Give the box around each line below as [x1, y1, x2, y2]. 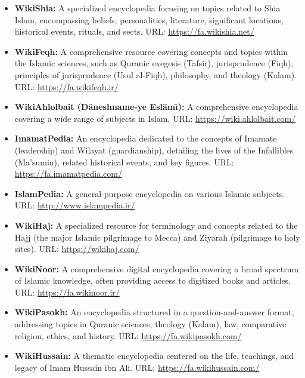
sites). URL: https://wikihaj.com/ [14, 242, 139, 255]
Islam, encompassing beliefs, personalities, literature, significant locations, [14, 13, 284, 26]
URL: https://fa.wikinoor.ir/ [14, 285, 120, 298]
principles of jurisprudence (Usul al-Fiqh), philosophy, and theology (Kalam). [14, 68, 297, 81]
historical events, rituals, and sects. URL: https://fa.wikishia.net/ [14, 25, 254, 38]
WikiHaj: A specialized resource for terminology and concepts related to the [14, 219, 298, 231]
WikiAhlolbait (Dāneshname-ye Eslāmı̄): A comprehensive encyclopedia [14, 100, 298, 113]
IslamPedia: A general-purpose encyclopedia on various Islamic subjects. [14, 187, 285, 199]
